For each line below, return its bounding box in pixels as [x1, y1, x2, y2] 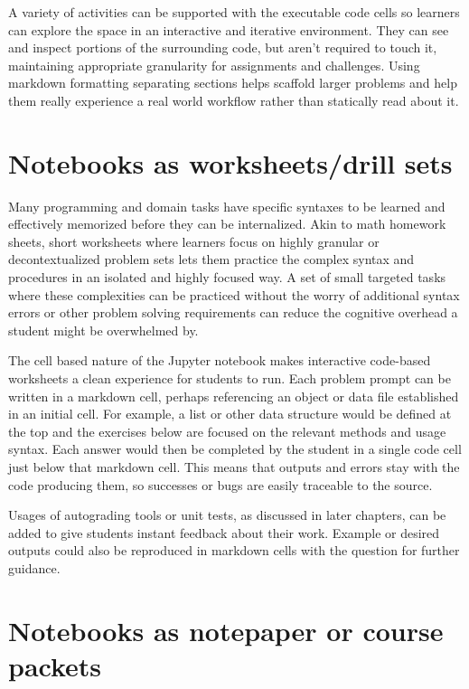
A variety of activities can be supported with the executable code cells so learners [8, 3, 460, 21]
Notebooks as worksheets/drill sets [8, 144, 453, 181]
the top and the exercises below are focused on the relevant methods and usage [8, 421, 446, 440]
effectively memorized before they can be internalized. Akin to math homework [8, 214, 446, 233]
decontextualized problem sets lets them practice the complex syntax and [8, 250, 415, 269]
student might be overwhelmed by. [8, 320, 199, 339]
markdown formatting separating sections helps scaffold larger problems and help [8, 73, 457, 92]
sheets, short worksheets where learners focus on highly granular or [8, 231, 380, 250]
